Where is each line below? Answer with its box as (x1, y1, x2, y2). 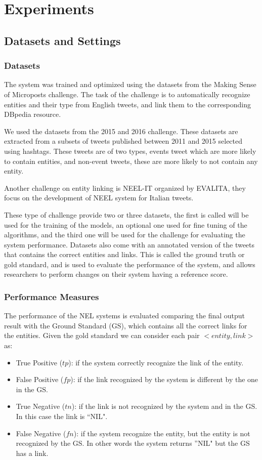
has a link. (16, 447, 49, 458)
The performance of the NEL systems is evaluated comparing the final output (4, 310, 245, 321)
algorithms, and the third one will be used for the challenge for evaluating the (4, 229, 245, 240)
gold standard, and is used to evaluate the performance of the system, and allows (4, 259, 255, 269)
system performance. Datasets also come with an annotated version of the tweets (4, 239, 255, 249)
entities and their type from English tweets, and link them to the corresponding (4, 99, 251, 109)
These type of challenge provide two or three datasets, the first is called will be (4, 209, 249, 220)
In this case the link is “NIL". (16, 411, 108, 422)
